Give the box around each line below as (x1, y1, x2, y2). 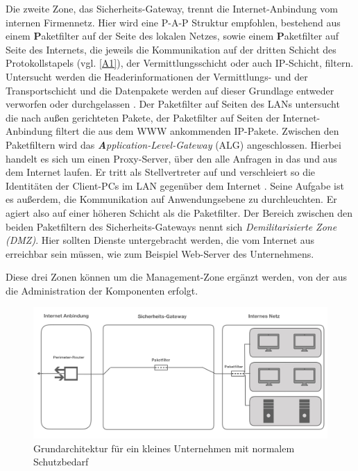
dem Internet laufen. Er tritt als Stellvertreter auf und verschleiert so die (6, 165, 316, 179)
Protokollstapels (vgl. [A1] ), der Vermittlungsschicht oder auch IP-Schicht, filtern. (6, 56, 354, 70)
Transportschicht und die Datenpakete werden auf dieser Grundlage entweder (6, 83, 334, 97)
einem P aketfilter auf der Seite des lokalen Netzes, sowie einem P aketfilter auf (6, 28, 339, 43)
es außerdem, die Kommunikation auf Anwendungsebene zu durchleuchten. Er (6, 192, 337, 206)
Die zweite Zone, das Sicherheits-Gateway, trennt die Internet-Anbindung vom (6, 1, 338, 15)
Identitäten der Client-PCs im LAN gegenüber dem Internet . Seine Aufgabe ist (6, 178, 344, 192)
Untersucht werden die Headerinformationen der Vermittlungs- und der (6, 69, 308, 83)
